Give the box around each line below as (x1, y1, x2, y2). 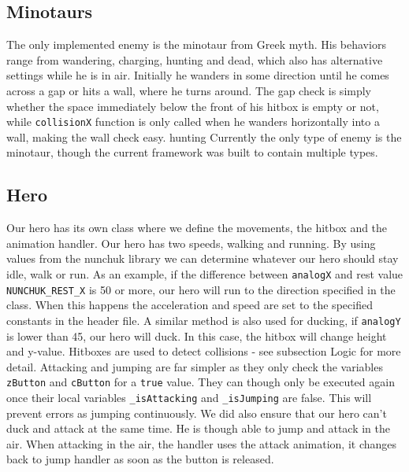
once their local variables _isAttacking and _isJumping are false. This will (6, 389, 372, 405)
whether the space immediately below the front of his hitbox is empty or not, (6, 98, 379, 114)
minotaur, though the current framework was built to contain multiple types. (6, 144, 378, 160)
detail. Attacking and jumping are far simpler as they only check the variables (6, 358, 383, 374)
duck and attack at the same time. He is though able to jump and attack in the (6, 420, 391, 437)
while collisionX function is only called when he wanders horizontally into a (6, 113, 380, 130)
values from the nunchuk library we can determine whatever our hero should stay (6, 250, 399, 267)
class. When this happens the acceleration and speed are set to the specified (6, 297, 373, 313)
